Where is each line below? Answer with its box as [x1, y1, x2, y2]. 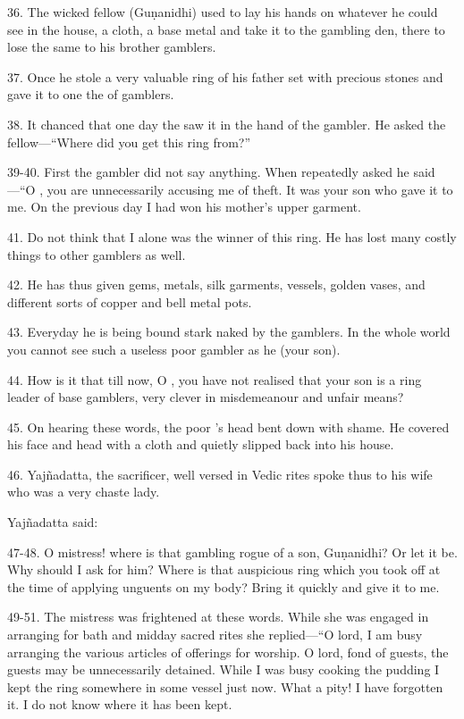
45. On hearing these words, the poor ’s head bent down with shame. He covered [7, 417, 450, 436]
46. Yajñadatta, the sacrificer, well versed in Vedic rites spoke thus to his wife [7, 464, 433, 483]
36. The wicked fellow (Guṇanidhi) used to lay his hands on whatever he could [7, 3, 438, 21]
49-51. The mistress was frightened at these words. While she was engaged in [7, 607, 429, 626]
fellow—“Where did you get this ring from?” [7, 132, 251, 151]
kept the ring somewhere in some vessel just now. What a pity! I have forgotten [7, 677, 443, 696]
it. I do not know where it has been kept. [7, 695, 232, 714]
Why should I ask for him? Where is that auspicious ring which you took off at [7, 560, 441, 579]
